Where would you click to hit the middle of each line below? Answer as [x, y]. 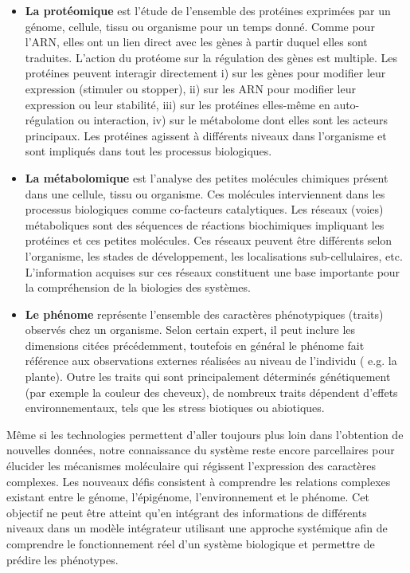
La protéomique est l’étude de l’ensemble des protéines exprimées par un [208, 10]
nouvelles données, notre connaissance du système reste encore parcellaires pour [201, 450]
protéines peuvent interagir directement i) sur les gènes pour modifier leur [205, 73]
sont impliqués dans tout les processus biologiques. [148, 151]
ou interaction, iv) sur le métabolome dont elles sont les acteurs [232, 120]
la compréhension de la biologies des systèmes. [138, 287]
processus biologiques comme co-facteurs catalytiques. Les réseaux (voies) [204, 209]
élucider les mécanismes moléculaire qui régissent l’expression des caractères [191, 466]
